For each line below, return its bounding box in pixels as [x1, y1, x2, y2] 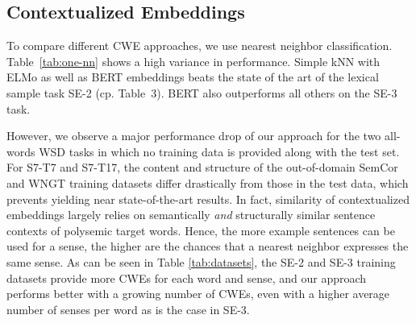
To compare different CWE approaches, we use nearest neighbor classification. [6, 37, 393, 54]
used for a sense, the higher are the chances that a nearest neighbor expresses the [6, 238, 409, 255]
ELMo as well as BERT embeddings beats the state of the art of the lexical [6, 68, 379, 85]
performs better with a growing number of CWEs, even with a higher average [6, 285, 390, 302]
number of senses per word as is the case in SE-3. [6, 300, 250, 317]
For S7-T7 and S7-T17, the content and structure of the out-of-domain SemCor [6, 159, 398, 176]
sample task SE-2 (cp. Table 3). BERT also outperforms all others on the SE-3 [6, 84, 397, 101]
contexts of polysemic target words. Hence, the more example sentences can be [6, 222, 395, 238]
